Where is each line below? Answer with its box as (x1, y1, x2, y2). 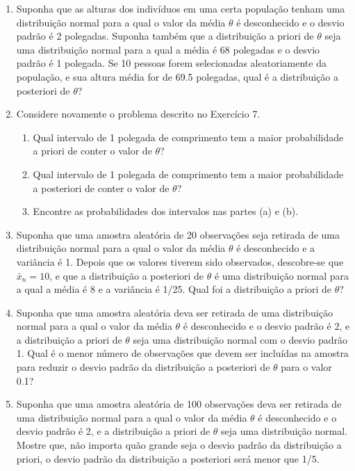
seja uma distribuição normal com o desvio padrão (133, 332, 347, 346)
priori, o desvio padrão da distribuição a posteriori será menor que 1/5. (16, 451, 320, 465)
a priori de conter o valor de (33, 143, 152, 158)
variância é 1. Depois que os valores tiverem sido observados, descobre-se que (16, 254, 344, 269)
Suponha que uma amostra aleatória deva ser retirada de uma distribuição (16, 305, 333, 319)
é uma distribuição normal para (214, 268, 349, 282)
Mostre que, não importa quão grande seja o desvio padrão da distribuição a (16, 438, 342, 452)
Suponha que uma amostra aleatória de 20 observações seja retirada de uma (16, 227, 340, 241)
